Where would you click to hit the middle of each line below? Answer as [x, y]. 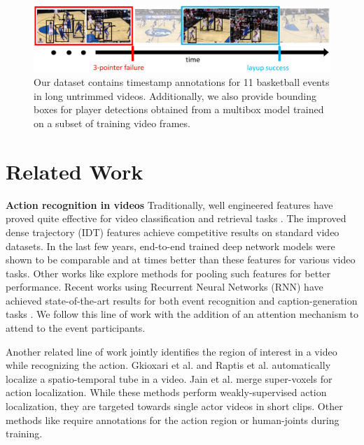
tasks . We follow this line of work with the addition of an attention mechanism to [182, 314]
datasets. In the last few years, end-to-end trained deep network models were [170, 246]
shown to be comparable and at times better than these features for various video [181, 260]
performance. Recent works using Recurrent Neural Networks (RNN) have [164, 287]
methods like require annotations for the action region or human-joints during [173, 420]
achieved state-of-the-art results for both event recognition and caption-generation [182, 300]
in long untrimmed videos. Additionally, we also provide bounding [175, 95]
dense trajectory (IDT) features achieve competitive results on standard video [173, 232]
